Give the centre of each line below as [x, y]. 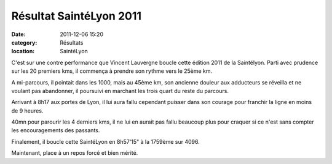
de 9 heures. [27, 111]
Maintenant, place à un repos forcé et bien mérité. [75, 153]
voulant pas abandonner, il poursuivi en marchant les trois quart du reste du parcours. [120, 91]
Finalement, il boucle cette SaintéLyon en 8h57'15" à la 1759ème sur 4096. [105, 141]
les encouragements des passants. [56, 130]
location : [23, 51]
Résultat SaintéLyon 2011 [76, 16]
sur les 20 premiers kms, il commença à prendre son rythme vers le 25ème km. [112, 71]
